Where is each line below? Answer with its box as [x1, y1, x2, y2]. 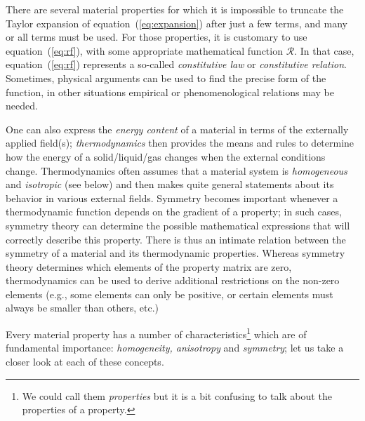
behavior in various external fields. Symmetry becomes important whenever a [6, 190, 338, 205]
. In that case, [294, 43, 354, 58]
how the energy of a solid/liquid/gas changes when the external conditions [6, 149, 326, 163]
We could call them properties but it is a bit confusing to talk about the [22, 388, 332, 403]
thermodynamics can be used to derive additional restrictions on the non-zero [6, 273, 340, 288]
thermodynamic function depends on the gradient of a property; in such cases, [6, 204, 342, 219]
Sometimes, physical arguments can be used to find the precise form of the [6, 70, 326, 85]
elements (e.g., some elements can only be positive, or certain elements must [6, 286, 333, 301]
